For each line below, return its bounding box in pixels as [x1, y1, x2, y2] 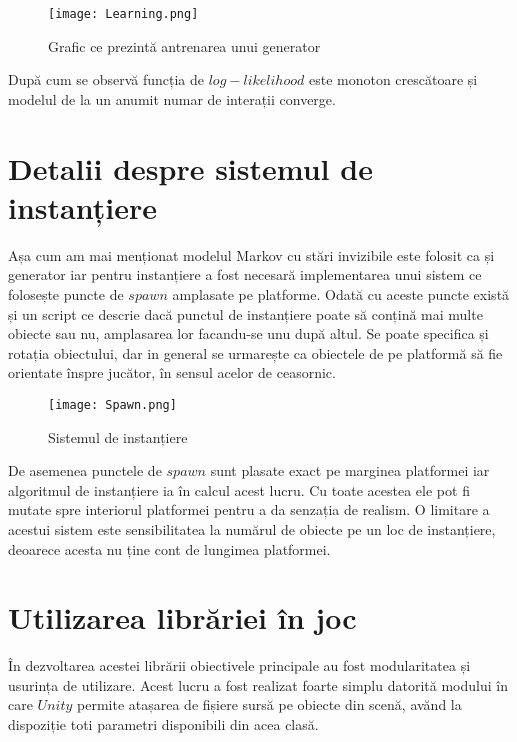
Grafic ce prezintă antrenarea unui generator [48, 35, 321, 56]
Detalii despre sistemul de [8, 147, 373, 188]
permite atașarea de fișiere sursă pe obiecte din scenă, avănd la [77, 694, 462, 715]
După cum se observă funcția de [8, 69, 204, 90]
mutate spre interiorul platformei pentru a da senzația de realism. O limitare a [8, 499, 490, 520]
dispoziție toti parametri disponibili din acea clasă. [8, 714, 319, 735]
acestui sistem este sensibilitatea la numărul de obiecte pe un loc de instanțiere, [8, 518, 496, 539]
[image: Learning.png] [48, 7, 199, 21]
